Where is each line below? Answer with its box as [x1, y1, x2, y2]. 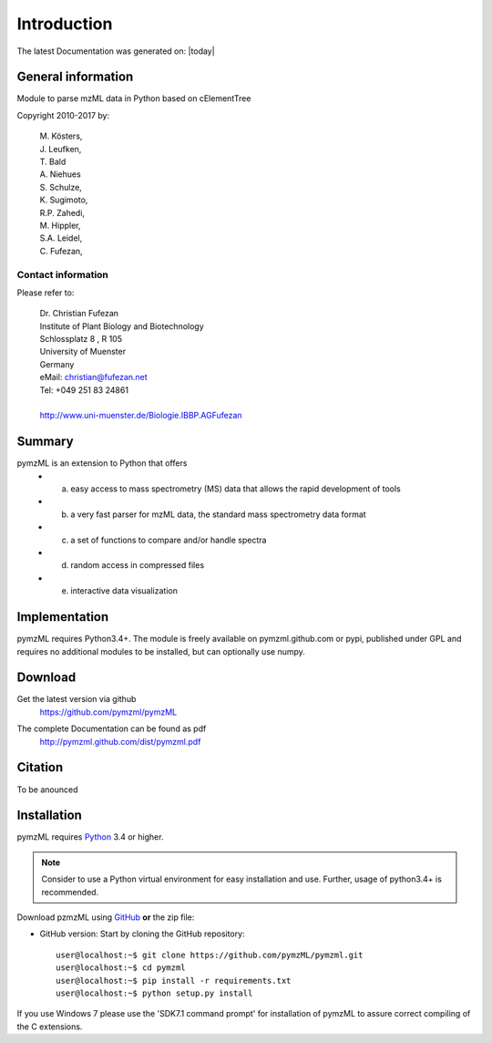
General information [16, 69, 134, 85]
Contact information [16, 268, 109, 281]
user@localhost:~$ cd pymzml [56, 963, 186, 973]
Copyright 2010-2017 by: [16, 109, 109, 120]
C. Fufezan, [39, 245, 83, 256]
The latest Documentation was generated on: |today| [16, 46, 215, 57]
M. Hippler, [39, 220, 81, 231]
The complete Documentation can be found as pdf [16, 723, 207, 734]
